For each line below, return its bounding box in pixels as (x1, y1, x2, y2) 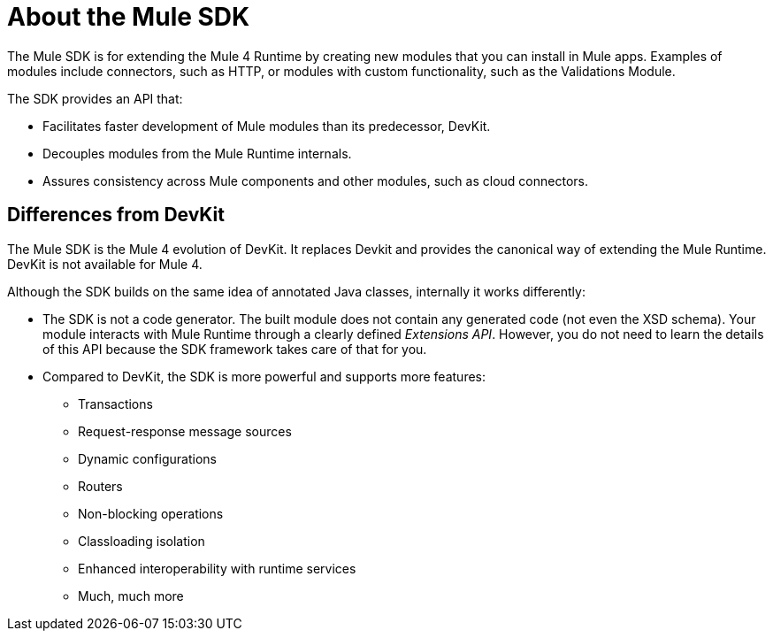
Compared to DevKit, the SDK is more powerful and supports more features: (42, 368, 486, 384)
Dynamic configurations (78, 450, 217, 466)
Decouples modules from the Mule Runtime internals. (42, 145, 352, 161)
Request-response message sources (78, 423, 292, 439)
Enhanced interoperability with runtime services (78, 560, 356, 576)
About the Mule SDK (7, 2, 250, 32)
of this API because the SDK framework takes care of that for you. (42, 341, 427, 357)
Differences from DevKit (7, 204, 225, 227)
